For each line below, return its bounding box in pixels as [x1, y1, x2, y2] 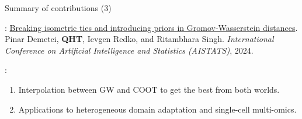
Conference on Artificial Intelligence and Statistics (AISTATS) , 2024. [5, 44, 254, 56]
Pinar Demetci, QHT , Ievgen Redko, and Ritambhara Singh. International [5, 33, 274, 45]
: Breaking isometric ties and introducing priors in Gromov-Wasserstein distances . [5, 21, 298, 33]
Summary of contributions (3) [5, 2, 112, 13]
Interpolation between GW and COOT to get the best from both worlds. [18, 83, 280, 95]
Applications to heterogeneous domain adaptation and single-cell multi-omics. [18, 103, 297, 115]
